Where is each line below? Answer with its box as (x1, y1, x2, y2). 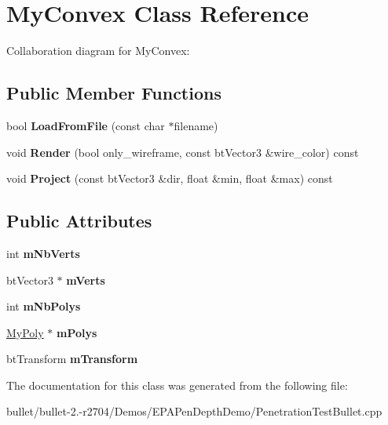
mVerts (66, 271, 105, 288)
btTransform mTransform (6, 351, 138, 367)
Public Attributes (6, 209, 152, 233)
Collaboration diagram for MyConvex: (6, 42, 190, 59)
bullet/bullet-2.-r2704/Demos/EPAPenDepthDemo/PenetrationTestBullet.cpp (6, 403, 383, 420)
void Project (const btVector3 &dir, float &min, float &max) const (6, 170, 333, 187)
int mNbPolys (6, 298, 81, 314)
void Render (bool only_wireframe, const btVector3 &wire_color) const (6, 143, 359, 160)
